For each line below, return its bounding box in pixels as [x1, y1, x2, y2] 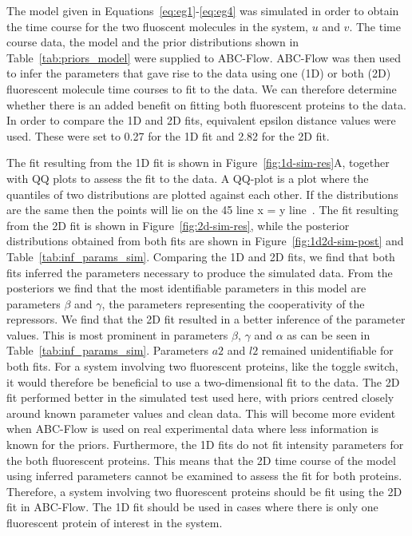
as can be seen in [287, 326, 370, 343]
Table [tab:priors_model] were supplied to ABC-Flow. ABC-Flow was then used [6, 49, 401, 66]
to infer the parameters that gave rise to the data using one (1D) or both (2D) [6, 65, 391, 81]
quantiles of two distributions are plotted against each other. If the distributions [6, 185, 398, 202]
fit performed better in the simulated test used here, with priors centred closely [6, 389, 394, 406]
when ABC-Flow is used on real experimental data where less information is [6, 420, 379, 437]
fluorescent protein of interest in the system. [6, 514, 223, 530]
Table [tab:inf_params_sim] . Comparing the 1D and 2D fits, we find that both [6, 248, 395, 264]
